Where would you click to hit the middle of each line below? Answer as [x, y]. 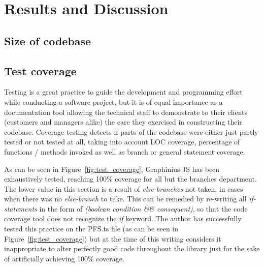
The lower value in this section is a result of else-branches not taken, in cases [124, 188]
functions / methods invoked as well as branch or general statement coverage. [125, 151]
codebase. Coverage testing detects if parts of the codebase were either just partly [131, 131]
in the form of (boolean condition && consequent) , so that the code [143, 208]
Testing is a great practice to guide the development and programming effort [123, 92]
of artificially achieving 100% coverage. [64, 258]
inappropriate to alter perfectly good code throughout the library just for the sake [132, 248]
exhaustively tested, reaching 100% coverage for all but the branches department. [130, 179]
